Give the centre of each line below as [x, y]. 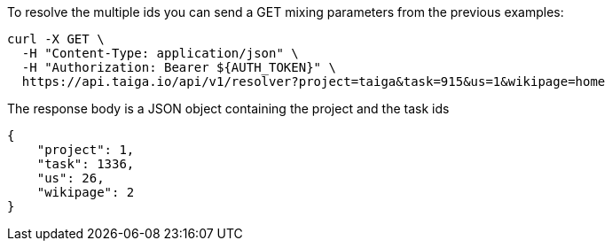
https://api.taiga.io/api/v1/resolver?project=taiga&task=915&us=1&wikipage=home [314, 81]
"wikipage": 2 [86, 192]
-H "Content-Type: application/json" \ [160, 53]
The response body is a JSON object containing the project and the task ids [228, 108]
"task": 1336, [86, 164]
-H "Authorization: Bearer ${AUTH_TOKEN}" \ [179, 67]
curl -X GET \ [56, 39]
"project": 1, [86, 150]
